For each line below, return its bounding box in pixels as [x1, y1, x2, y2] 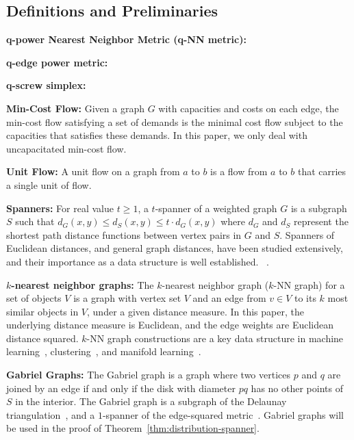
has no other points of [251, 380, 343, 395]
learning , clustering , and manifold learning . [6, 344, 201, 359]
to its [294, 291, 316, 305]
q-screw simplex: [6, 78, 86, 92]
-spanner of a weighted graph [155, 200, 277, 215]
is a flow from [210, 164, 268, 179]
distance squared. [6, 331, 79, 345]
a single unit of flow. [6, 177, 92, 192]
